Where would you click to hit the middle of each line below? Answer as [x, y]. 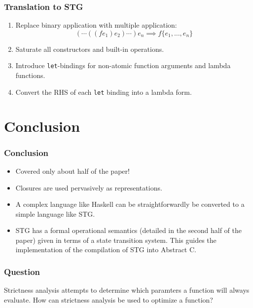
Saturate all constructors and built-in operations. [90, 49]
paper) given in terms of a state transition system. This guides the [116, 240]
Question [22, 271]
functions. [30, 75]
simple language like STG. [55, 213]
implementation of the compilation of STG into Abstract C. [106, 250]
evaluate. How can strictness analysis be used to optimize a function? [108, 299]
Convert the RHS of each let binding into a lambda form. [104, 92]
